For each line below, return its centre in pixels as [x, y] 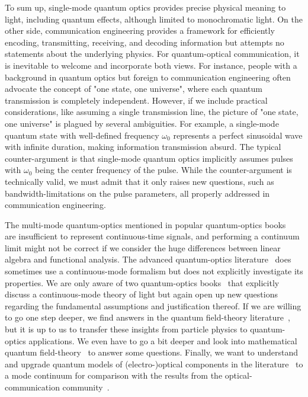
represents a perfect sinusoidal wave [238, 135]
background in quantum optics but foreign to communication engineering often [148, 77]
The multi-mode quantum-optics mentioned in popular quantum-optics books [145, 224]
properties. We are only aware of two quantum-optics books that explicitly [142, 282]
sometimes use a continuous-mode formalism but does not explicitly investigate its [154, 271]
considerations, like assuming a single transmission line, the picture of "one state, [152, 112]
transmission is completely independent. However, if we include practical [136, 100]
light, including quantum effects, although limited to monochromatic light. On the [154, 19]
